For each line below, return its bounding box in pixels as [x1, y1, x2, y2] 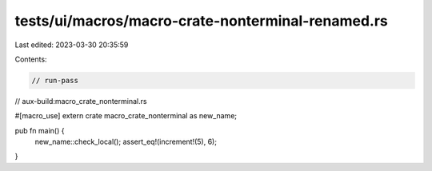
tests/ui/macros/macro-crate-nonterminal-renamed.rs [14, 12, 388, 30]
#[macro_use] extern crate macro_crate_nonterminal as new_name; [14, 111, 238, 121]
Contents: [14, 54, 47, 64]
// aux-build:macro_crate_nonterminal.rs [14, 96, 147, 105]
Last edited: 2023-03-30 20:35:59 [14, 40, 129, 50]
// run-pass [31, 76, 79, 85]
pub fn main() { [14, 125, 65, 135]
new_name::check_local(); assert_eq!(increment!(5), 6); [34, 137, 218, 147]
